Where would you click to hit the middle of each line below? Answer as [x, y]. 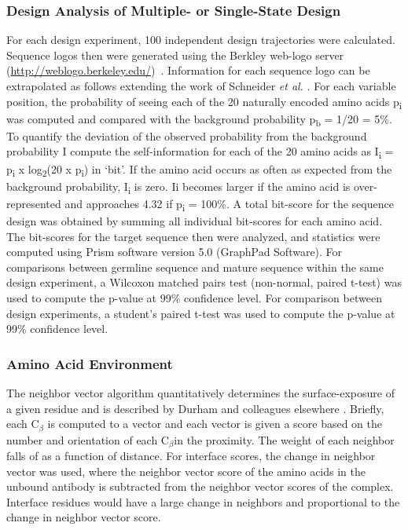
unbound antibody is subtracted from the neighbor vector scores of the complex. [200, 486]
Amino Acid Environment [90, 363]
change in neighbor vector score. [84, 517]
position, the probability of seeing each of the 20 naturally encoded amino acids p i [204, 102]
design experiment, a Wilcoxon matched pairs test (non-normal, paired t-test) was [204, 282]
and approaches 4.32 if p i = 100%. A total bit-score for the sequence [229, 204]
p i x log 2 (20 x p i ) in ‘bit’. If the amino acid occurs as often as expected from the [199, 170]
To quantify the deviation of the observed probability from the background [187, 135]
